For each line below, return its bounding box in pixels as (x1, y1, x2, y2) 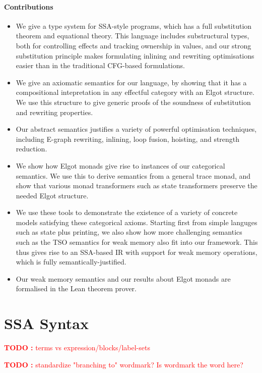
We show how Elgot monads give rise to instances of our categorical (16, 160, 225, 171)
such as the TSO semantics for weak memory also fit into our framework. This (16, 237, 258, 247)
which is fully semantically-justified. (16, 256, 126, 267)
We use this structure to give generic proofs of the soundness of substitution (16, 96, 251, 107)
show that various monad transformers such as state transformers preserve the (16, 180, 257, 191)
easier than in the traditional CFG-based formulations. (16, 60, 185, 71)
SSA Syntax (4, 313, 89, 334)
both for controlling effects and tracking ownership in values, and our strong (16, 40, 251, 50)
